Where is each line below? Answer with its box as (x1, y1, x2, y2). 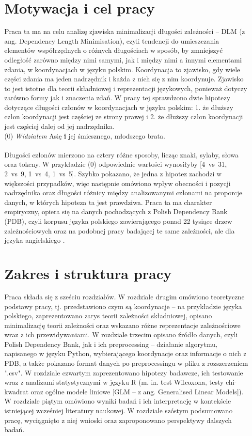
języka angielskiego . (4, 235, 65, 245)
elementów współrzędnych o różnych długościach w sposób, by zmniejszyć (4, 45, 223, 55)
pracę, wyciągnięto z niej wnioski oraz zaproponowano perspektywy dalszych (4, 415, 232, 425)
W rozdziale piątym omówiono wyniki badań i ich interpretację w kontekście (4, 396, 231, 406)
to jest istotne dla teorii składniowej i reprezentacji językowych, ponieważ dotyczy (4, 83, 247, 93)
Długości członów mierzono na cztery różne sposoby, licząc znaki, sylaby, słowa (4, 149, 238, 159)
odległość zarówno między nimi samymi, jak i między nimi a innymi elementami (4, 54, 242, 64)
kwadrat (4, 386, 29, 396)
